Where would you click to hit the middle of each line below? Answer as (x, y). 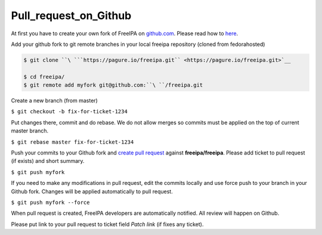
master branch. (30, 131)
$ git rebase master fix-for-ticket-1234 (72, 142)
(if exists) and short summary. (48, 161)
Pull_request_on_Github (71, 16)
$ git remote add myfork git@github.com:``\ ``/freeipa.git (113, 85)
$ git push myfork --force (50, 202)
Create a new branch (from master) (54, 101)
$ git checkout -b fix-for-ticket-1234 (69, 112)
